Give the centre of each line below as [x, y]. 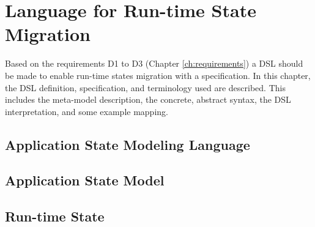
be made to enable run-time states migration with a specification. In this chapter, [158, 75]
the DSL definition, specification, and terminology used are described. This [145, 87]
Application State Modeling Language [128, 144]
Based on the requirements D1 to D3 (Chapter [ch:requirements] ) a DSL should [154, 63]
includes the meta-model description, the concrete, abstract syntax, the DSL [148, 99]
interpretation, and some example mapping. [87, 111]
